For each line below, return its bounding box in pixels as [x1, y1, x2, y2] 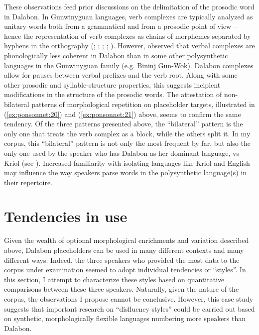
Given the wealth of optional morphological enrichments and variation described [4, 235, 249, 245]
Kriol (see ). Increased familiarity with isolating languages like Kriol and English [4, 157, 250, 168]
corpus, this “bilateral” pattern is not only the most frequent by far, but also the [4, 138, 251, 148]
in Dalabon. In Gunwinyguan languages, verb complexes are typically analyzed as [4, 11, 253, 21]
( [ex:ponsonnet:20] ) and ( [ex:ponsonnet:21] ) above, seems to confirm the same [4, 109, 241, 119]
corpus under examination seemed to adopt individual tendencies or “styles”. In [4, 264, 246, 275]
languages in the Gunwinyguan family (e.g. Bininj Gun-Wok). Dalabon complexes [4, 60, 254, 70]
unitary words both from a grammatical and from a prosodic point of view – [4, 21, 237, 31]
